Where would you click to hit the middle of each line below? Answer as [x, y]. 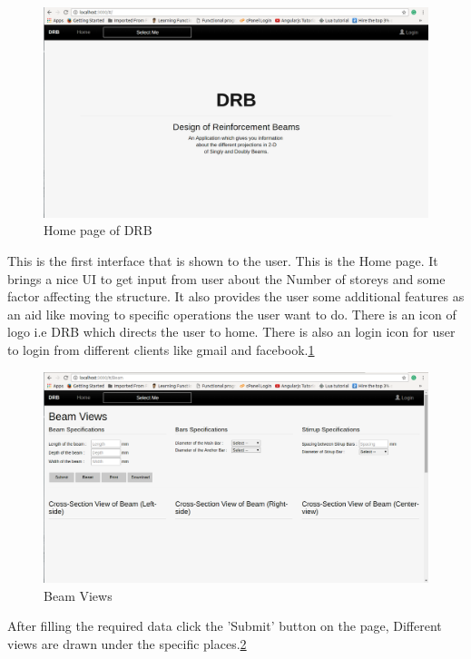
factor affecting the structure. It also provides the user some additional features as [236, 296]
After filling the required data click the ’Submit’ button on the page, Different [225, 626]
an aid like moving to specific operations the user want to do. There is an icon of [232, 314]
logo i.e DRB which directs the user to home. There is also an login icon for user [231, 332]
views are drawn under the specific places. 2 [127, 643]
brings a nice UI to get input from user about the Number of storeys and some [226, 278]
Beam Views [78, 595]
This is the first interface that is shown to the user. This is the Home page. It [223, 261]
